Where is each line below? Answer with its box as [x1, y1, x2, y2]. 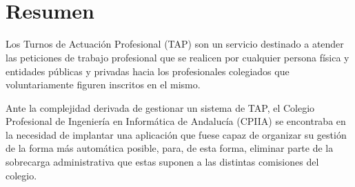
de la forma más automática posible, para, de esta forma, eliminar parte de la [6, 141, 334, 155]
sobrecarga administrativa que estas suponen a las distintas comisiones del [6, 155, 319, 169]
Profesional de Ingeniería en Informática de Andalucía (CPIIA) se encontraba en [6, 114, 346, 128]
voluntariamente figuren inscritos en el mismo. [6, 77, 201, 92]
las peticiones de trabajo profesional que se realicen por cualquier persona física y [6, 50, 349, 64]
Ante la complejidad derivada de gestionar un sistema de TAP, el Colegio [6, 100, 315, 115]
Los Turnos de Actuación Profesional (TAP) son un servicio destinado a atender [6, 37, 344, 51]
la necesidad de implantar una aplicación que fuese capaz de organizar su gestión [6, 127, 347, 141]
